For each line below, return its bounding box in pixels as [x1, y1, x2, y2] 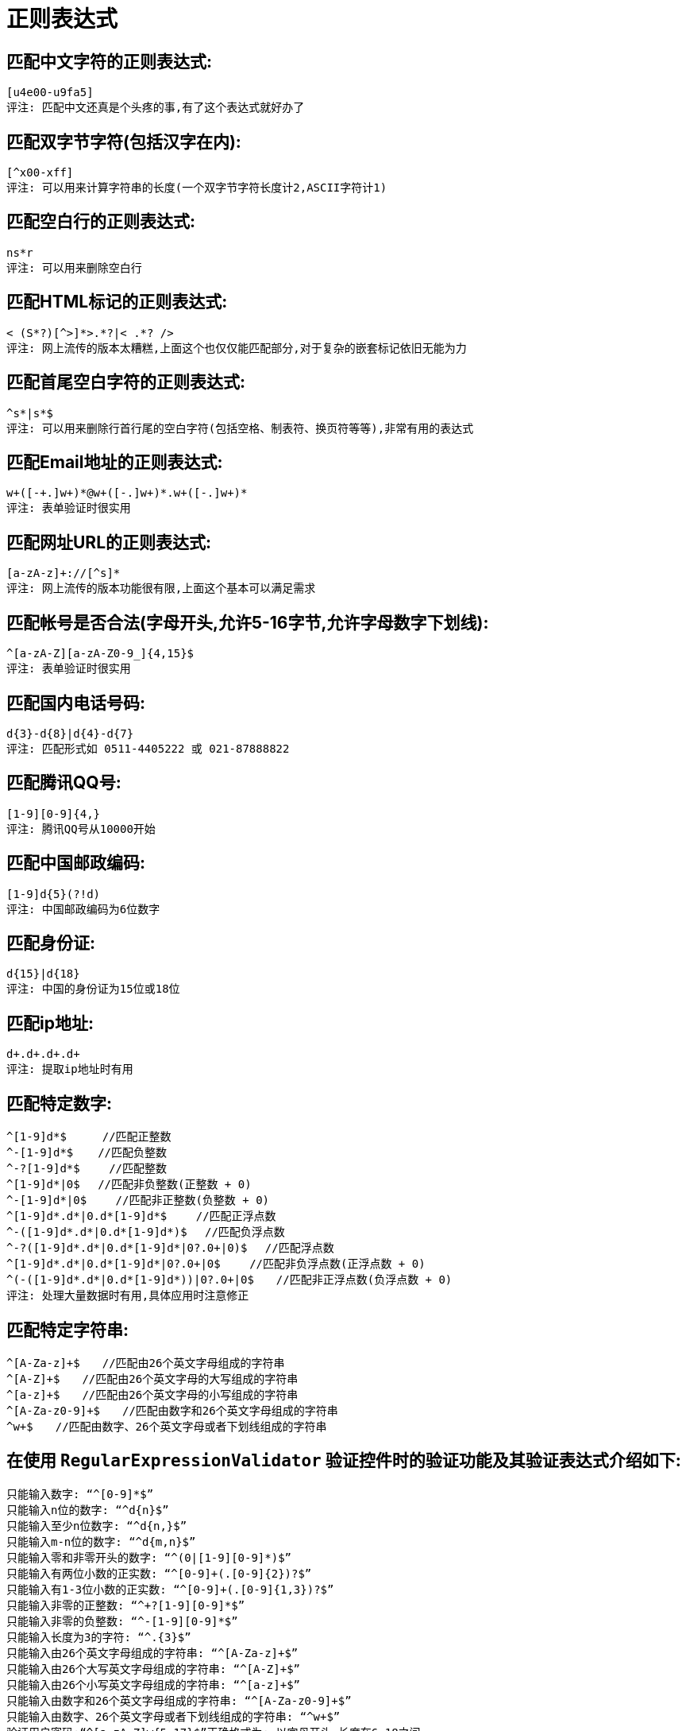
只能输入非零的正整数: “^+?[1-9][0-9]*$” [6, 1598, 245, 1612]
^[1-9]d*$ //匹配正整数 [6, 1130, 171, 1144]
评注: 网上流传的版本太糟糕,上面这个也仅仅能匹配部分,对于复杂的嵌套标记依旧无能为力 [6, 341, 467, 354]
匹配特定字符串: [6, 1319, 129, 1340]
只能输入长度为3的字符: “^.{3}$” [6, 1630, 191, 1644]
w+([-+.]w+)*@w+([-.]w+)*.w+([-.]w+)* [6, 486, 248, 500]
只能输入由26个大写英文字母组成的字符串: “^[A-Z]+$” [6, 1662, 301, 1675]
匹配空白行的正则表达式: [6, 211, 196, 232]
